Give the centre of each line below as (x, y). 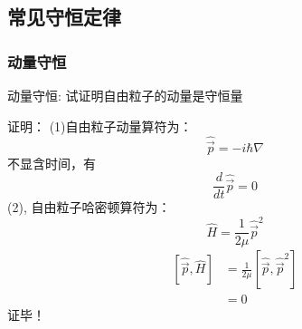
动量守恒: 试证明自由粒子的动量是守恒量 (125, 95)
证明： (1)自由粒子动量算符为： (100, 126)
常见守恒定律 (64, 17)
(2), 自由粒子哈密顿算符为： (89, 207)
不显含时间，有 (52, 163)
